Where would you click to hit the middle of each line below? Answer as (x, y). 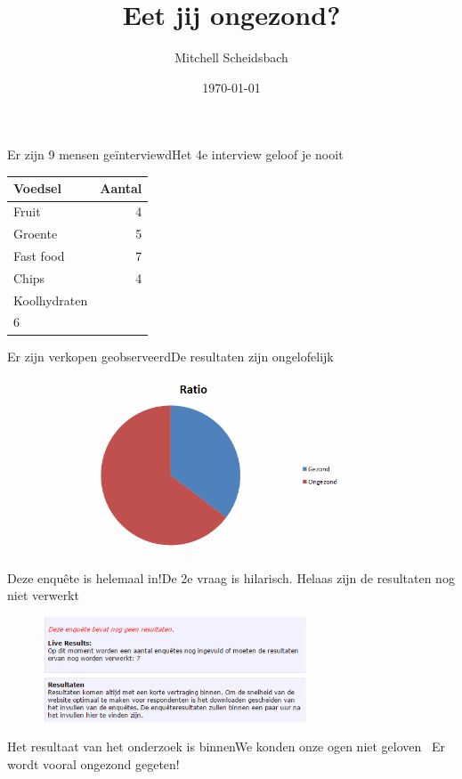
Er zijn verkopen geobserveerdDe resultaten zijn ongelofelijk (170, 356)
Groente (36, 234)
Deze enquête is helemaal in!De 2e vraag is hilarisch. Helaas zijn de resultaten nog (231, 577)
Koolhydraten (51, 300)
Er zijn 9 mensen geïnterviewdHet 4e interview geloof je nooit (175, 154)
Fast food (39, 255)
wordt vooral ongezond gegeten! (93, 764)
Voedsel (37, 188)
